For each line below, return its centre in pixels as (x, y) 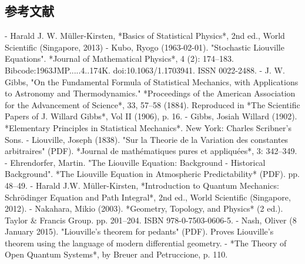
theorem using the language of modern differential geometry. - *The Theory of (146, 243)
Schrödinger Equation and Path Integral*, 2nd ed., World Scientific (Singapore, (148, 197)
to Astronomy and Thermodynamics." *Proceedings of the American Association (150, 93)
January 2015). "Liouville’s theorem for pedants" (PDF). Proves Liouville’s (139, 231)
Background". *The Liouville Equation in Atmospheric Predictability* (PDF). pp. (152, 174)
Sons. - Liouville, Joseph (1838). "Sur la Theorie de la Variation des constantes (147, 139)
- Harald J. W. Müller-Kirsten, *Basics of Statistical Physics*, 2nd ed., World (145, 36)
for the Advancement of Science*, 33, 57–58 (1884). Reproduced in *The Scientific (152, 104)
